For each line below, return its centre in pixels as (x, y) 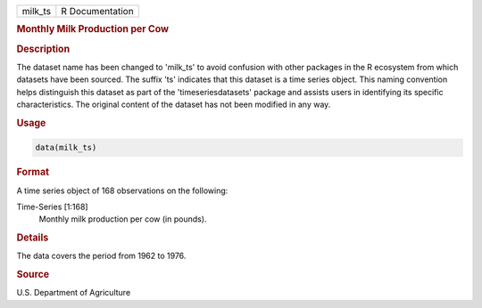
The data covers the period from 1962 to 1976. (101, 256)
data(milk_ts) (66, 148)
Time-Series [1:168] (52, 207)
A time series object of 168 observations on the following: (122, 190)
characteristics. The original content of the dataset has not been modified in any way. (174, 105)
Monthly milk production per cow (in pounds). (123, 219)
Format (33, 172)
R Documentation (97, 11)
